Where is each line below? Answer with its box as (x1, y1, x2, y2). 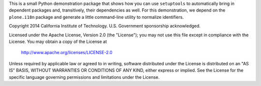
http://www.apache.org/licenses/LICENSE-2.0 (21, 50, 113, 56)
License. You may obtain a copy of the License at (9, 39, 107, 44)
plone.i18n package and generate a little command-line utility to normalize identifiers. (9, 14, 184, 20)
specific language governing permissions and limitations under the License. (9, 74, 159, 80)
